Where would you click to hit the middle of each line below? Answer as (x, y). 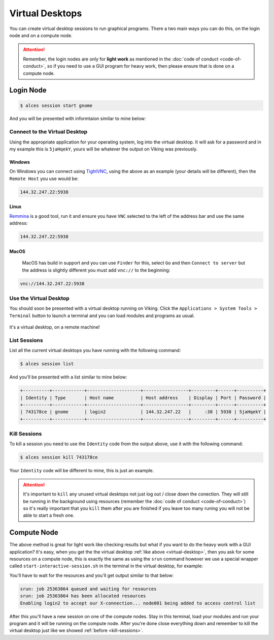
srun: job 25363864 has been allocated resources (83, 596)
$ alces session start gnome (56, 105)
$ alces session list (47, 364)
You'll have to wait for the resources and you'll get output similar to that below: (92, 575)
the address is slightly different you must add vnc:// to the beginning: (96, 270)
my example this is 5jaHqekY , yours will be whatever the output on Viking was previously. (104, 149)
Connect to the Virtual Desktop (48, 132)
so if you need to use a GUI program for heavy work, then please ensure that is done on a (141, 66)
